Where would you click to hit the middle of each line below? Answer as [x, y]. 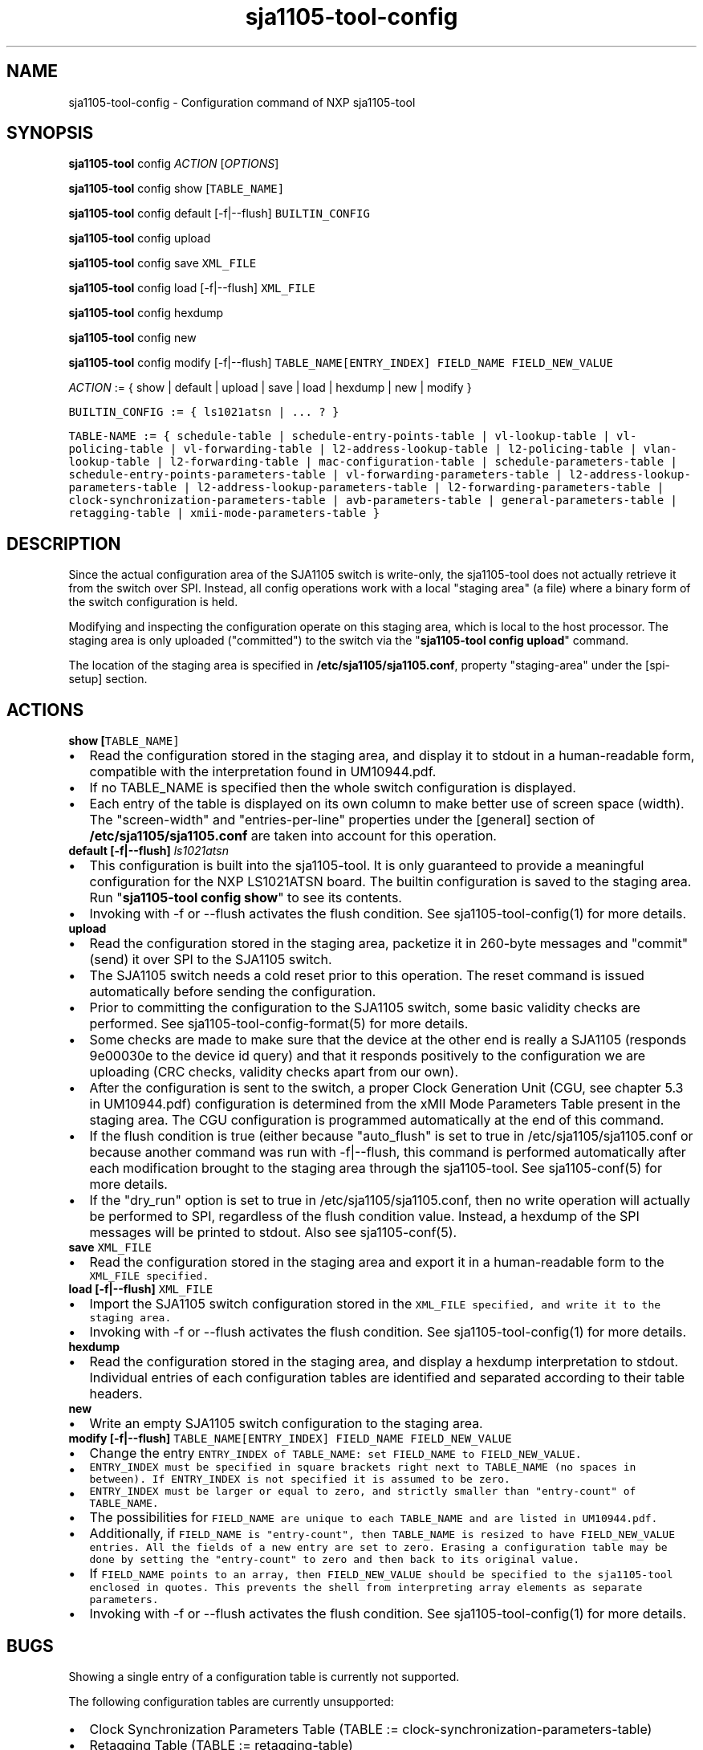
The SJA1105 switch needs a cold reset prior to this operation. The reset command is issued [367, 976]
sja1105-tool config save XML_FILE [163, 263]
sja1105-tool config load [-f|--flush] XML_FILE [192, 288]
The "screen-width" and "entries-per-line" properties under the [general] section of [342, 820]
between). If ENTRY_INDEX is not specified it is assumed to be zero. [300, 1479]
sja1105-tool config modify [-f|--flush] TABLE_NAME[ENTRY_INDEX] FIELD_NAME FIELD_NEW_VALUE [341, 363]
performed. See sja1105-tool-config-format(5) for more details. [279, 1024]
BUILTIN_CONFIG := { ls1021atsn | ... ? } [204, 412]
